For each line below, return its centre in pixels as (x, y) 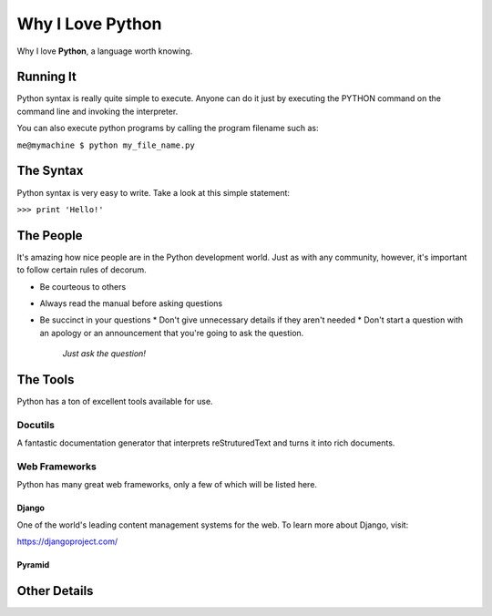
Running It (46, 77)
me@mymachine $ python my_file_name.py (106, 145)
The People (50, 236)
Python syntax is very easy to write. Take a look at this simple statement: (154, 192)
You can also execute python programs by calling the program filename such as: (168, 128)
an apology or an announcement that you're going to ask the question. (172, 333)
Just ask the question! (104, 354)
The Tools (46, 380)
